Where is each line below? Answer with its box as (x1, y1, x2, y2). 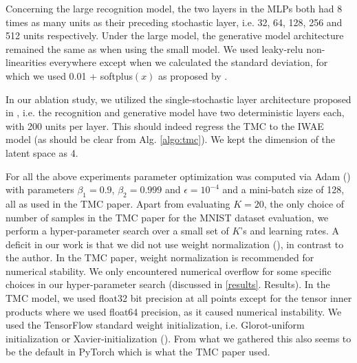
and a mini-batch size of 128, (222, 182, 345, 197)
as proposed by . (158, 68, 228, 82)
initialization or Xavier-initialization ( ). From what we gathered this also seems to (6, 331, 351, 345)
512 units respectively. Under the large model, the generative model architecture (6, 28, 344, 43)
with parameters (6, 182, 74, 197)
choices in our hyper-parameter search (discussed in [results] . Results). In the (6, 277, 330, 291)
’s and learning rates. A (240, 223, 340, 238)
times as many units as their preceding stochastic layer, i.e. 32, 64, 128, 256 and (6, 14, 343, 29)
